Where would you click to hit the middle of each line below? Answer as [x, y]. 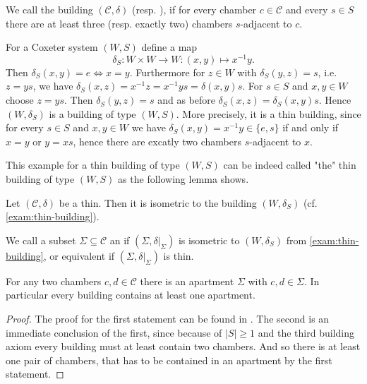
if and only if [311, 127]
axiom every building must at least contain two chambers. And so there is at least [183, 346]
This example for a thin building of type [93, 165]
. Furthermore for [167, 72]
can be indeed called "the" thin [290, 165]
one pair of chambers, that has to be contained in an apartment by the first [169, 360]
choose [20, 100]
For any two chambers [54, 281]
